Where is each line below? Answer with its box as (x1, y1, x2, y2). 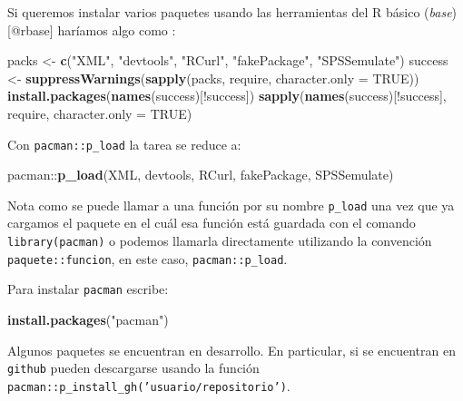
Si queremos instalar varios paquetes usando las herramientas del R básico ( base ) (7, 3, 458, 21)
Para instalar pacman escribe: (7, 279, 169, 298)
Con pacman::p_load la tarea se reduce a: (7, 134, 241, 153)
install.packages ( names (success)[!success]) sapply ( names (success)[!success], (7, 86, 447, 105)
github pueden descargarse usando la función (7, 358, 260, 377)
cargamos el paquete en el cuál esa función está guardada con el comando (7, 213, 416, 232)
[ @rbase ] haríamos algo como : (7, 20, 176, 39)
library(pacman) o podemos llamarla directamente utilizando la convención (7, 231, 432, 250)
